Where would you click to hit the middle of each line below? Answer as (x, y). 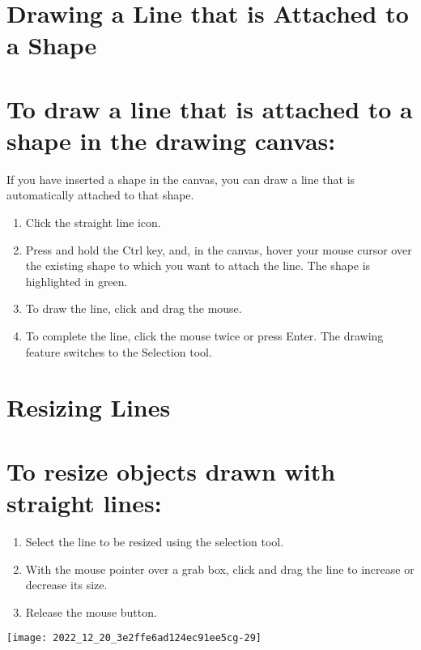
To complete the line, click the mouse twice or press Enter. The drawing (204, 336)
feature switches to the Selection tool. (119, 351)
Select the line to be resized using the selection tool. (155, 541)
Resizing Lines (89, 407)
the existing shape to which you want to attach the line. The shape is (198, 265)
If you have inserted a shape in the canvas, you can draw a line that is (181, 179)
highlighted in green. (77, 281)
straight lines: (84, 502)
